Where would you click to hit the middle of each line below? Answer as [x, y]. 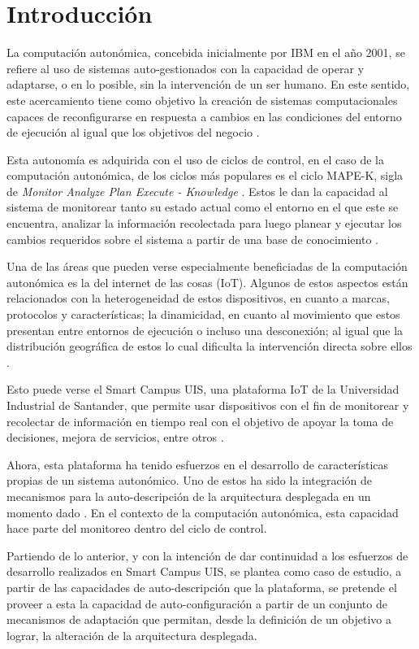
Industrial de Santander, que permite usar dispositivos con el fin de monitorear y [208, 405]
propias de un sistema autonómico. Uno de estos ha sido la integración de [190, 480]
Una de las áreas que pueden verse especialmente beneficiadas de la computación [207, 266]
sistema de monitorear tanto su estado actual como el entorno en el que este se [203, 207]
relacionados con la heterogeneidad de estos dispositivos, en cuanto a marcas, [198, 298]
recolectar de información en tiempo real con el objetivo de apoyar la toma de [200, 421]
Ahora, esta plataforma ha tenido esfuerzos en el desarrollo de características [198, 464]
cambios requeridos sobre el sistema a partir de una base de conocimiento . [192, 239]
